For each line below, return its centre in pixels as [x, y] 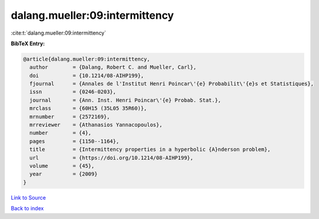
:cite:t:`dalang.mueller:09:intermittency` [59, 33]
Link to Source [28, 197]
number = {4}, [61, 133]
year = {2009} [64, 174]
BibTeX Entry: [28, 43]
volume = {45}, [62, 166]
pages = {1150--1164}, [74, 141]
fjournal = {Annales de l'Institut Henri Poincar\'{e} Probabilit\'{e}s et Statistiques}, [172, 84]
